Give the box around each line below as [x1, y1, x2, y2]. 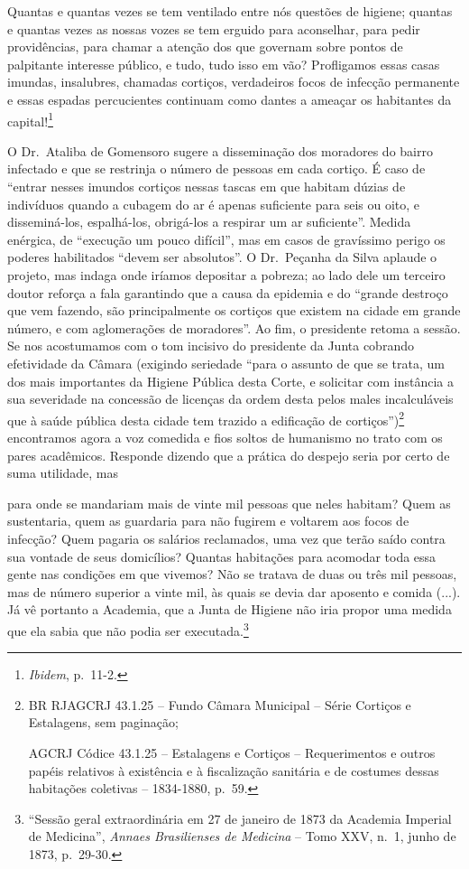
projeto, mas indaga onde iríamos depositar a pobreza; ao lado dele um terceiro [7, 265, 446, 284]
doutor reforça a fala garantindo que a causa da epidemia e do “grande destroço [7, 283, 448, 302]
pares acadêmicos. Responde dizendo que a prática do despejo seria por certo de [7, 445, 450, 464]
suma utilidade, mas [7, 463, 119, 482]
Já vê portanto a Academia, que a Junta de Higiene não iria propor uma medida [7, 600, 452, 619]
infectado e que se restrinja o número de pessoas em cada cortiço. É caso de [7, 159, 426, 178]
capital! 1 [7, 108, 53, 130]
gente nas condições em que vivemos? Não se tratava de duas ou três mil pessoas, [7, 565, 457, 584]
